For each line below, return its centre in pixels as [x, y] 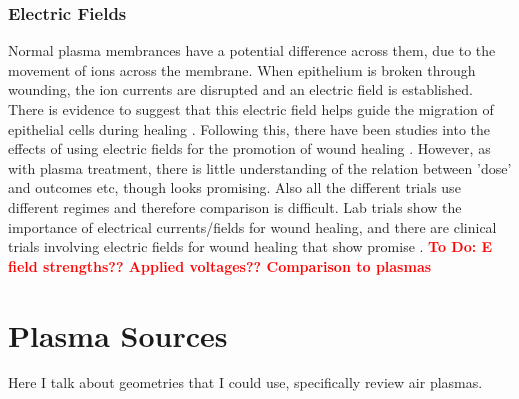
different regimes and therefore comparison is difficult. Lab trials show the [235, 206]
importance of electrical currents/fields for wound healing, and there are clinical [252, 226]
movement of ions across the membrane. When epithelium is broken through [242, 69]
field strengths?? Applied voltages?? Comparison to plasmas [220, 265]
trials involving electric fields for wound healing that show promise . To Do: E [250, 246]
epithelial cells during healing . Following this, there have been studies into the [249, 128]
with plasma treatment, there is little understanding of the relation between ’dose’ [260, 167]
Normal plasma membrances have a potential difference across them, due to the [252, 50]
